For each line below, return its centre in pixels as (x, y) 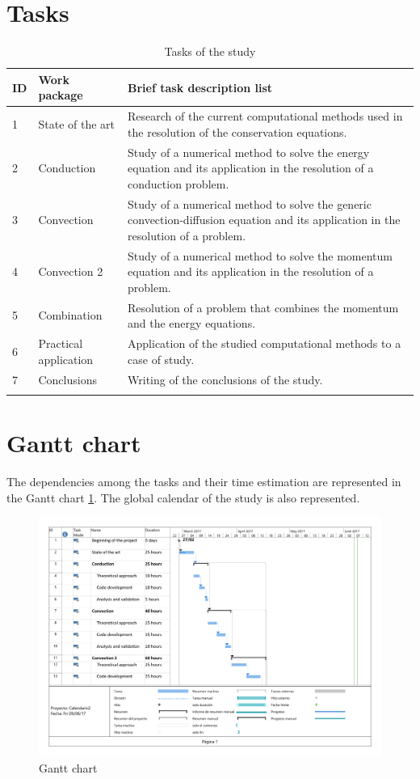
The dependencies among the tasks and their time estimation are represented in (204, 482)
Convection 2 (71, 271)
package (61, 95)
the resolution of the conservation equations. (237, 131)
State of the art (76, 123)
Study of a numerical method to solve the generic (250, 203)
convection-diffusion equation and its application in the (264, 220)
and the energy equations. (192, 323)
